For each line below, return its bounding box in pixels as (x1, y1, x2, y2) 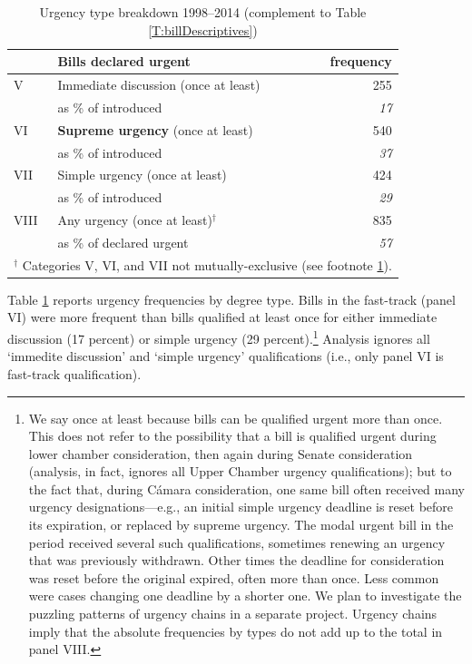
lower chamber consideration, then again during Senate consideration (28, 444, 413, 463)
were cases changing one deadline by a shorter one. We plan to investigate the (28, 586, 462, 605)
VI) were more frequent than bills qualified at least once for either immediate (7, 308, 438, 327)
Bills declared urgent (57, 52, 191, 71)
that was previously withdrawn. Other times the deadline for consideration (28, 551, 445, 570)
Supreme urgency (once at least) (57, 120, 253, 139)
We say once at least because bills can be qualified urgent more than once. (28, 408, 443, 427)
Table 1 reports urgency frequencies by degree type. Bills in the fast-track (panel (7, 289, 456, 308)
